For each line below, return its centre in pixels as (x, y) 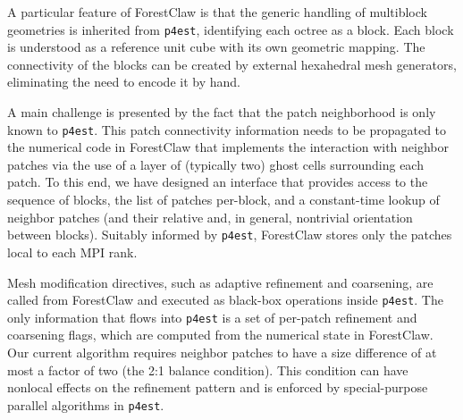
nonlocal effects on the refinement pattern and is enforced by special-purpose (218, 387)
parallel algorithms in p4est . (86, 404)
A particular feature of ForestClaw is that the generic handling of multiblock (217, 12)
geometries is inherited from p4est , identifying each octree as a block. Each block (231, 29)
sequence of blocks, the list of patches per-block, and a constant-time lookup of (223, 200)
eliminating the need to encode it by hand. (124, 82)
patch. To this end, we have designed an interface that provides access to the (218, 182)
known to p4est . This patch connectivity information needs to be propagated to (227, 129)
